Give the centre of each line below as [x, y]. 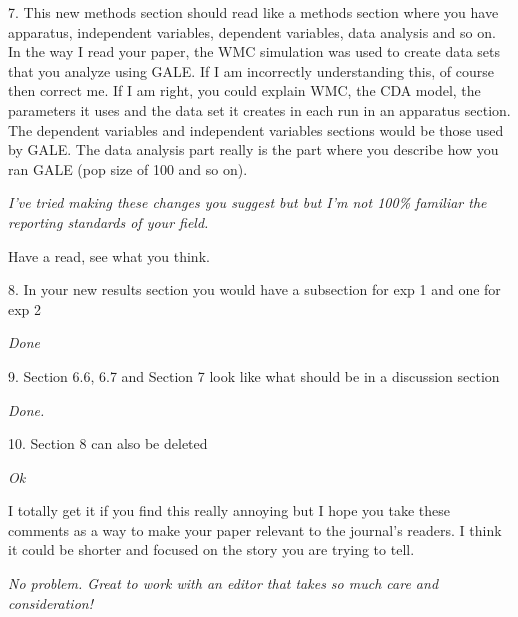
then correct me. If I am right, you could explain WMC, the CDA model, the [244, 90]
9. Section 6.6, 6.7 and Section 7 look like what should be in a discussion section [254, 375]
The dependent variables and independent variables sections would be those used [256, 129]
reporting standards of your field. [108, 221]
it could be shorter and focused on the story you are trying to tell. [211, 549]
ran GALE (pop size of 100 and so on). [128, 168]
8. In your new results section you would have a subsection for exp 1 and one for [254, 289]
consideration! [50, 602]
